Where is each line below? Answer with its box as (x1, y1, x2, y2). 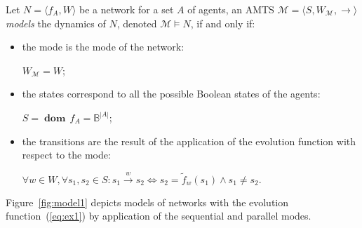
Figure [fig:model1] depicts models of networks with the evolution (6, 194, 289, 209)
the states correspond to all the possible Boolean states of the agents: (22, 86, 321, 101)
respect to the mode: (22, 147, 111, 162)
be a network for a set (79, 2, 174, 16)
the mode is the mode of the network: (22, 39, 185, 54)
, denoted (116, 15, 157, 30)
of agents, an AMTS (187, 2, 274, 16)
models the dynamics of (6, 15, 106, 30)
